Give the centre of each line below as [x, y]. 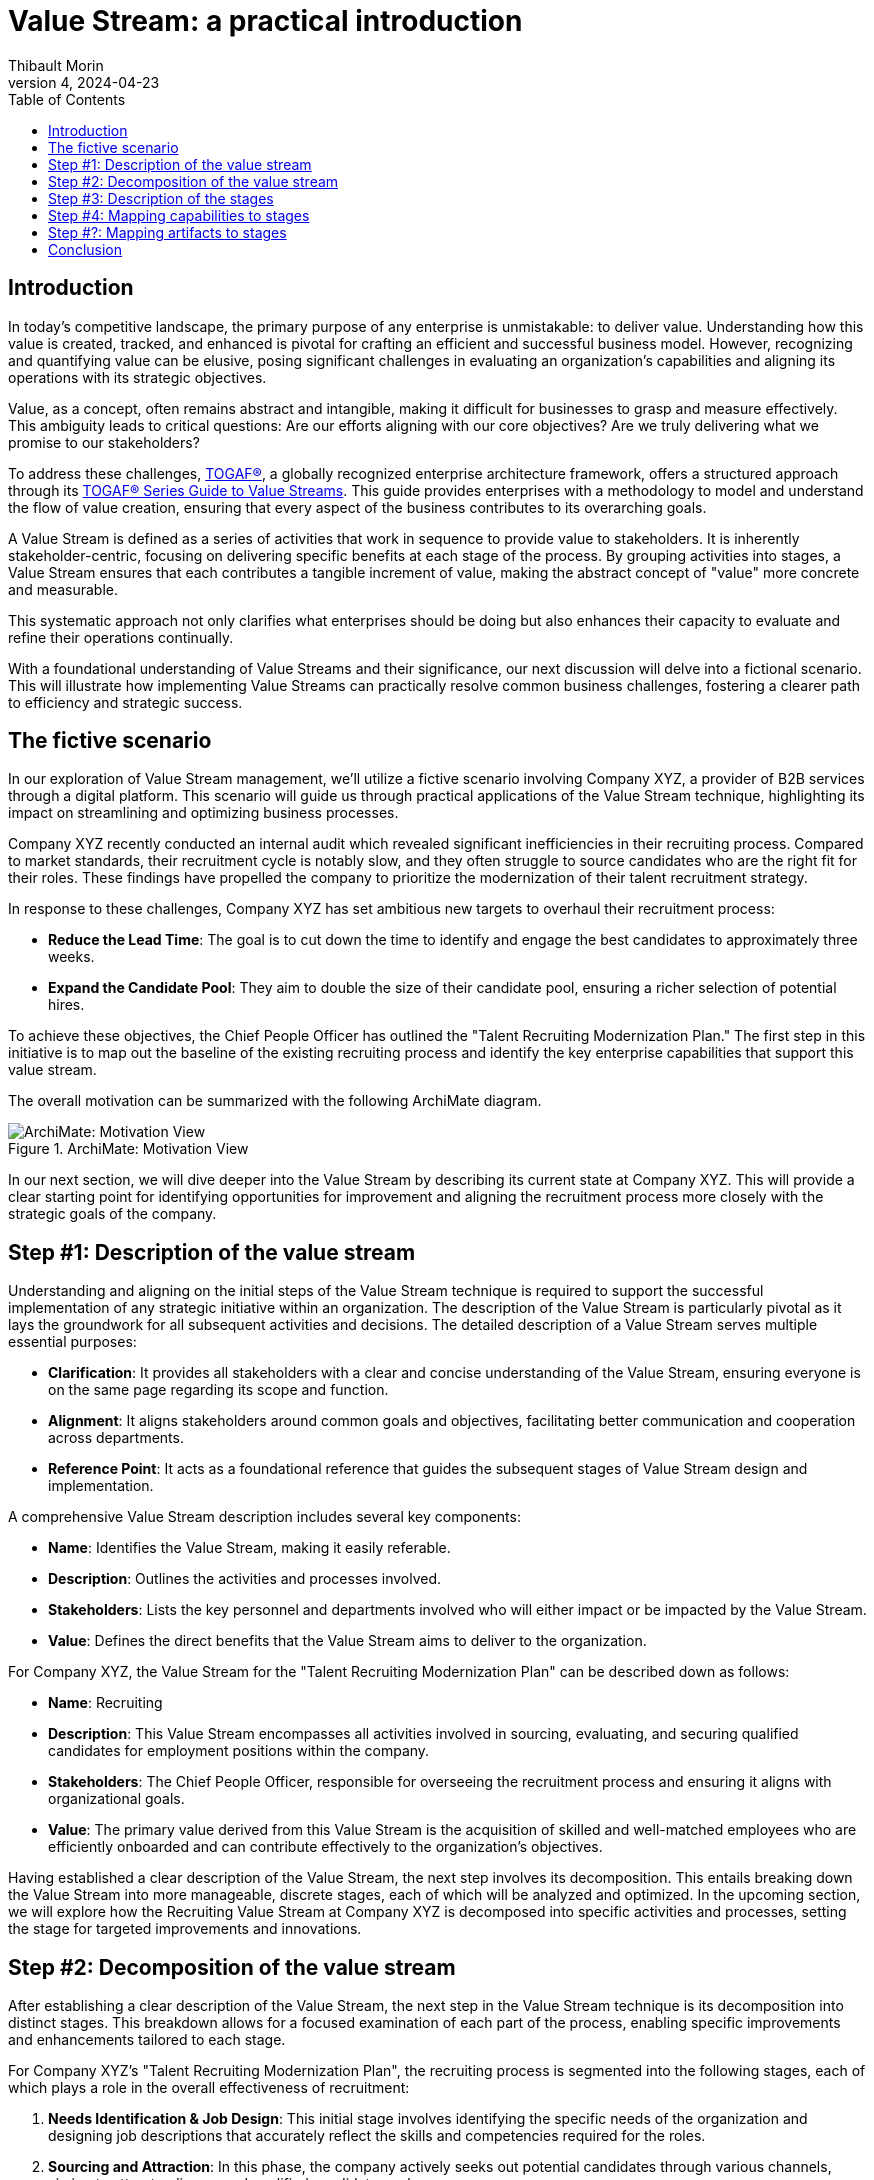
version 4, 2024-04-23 [84, 82]
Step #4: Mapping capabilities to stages [179, 215]
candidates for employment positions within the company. [239, 1751]
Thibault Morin [56, 65]
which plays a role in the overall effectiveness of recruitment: [209, 2088]
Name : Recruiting [105, 1703]
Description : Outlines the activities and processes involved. [245, 1579]
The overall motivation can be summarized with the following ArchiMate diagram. [275, 1101]
